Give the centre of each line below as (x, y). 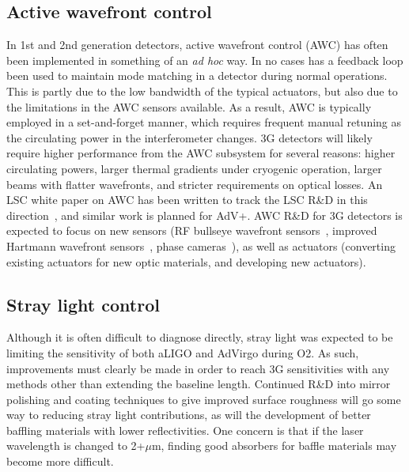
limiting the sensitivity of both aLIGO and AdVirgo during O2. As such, (183, 352)
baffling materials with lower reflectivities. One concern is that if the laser (185, 430)
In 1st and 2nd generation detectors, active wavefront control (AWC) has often (197, 45)
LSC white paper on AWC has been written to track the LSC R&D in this (187, 200)
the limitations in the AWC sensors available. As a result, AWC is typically (189, 106)
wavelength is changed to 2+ (76, 446)
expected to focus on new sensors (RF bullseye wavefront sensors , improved (192, 230)
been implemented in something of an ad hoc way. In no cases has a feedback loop (205, 60)
